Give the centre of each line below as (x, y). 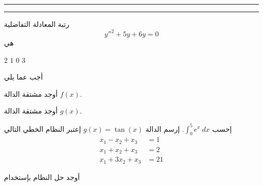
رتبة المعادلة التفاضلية (37, 24)
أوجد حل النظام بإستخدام (42, 177)
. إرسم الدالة (165, 128)
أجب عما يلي (24, 77)
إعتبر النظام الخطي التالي (43, 128)
